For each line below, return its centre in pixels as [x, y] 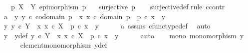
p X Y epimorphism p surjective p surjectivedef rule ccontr [118, 6]
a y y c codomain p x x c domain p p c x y [85, 16]
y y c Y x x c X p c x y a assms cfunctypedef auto [107, 26]
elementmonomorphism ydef [64, 45]
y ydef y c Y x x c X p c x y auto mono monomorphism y [124, 35]
